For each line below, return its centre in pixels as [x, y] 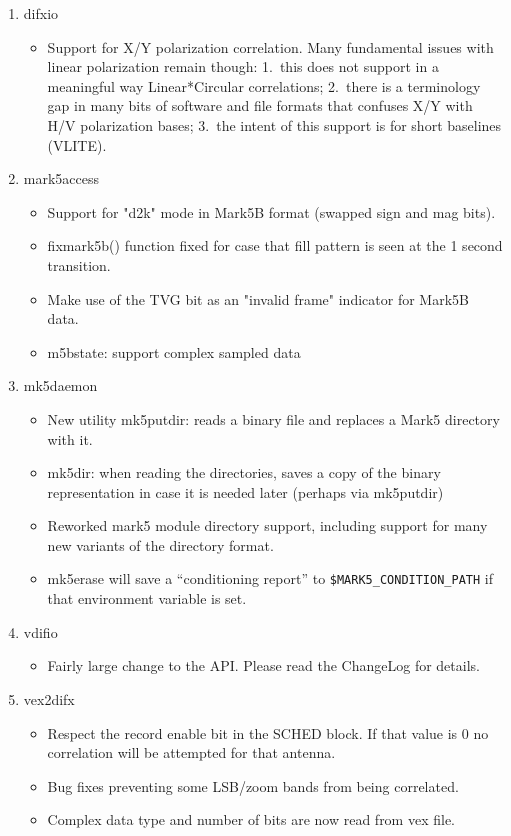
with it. [70, 438]
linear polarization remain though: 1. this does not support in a [243, 66]
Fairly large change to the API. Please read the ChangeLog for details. [263, 665]
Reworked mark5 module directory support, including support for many [267, 525]
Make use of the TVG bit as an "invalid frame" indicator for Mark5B [258, 298]
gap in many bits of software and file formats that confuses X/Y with [260, 105]
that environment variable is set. [147, 598]
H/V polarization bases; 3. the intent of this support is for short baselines [274, 124]
